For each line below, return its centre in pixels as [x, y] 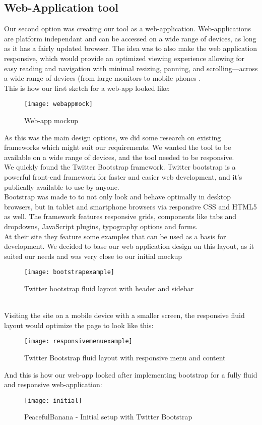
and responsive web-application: [53, 384]
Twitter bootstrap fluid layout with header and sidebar [109, 288]
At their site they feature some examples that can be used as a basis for [115, 236]
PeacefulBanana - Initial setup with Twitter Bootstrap [108, 417]
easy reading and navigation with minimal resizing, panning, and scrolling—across [131, 68]
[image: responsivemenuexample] [78, 341]
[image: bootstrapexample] [69, 272]
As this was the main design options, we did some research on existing [113, 137]
